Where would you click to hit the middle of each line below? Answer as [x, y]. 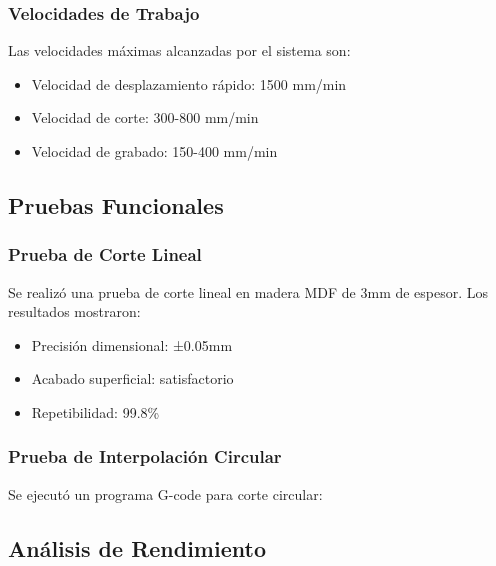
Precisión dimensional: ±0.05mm [132, 344]
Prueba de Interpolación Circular [145, 456]
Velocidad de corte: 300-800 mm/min [145, 117]
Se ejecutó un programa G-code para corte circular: [165, 493]
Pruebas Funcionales [116, 204]
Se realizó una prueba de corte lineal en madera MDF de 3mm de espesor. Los [248, 291]
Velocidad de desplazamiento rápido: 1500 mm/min [189, 83]
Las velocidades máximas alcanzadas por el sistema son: [179, 50]
